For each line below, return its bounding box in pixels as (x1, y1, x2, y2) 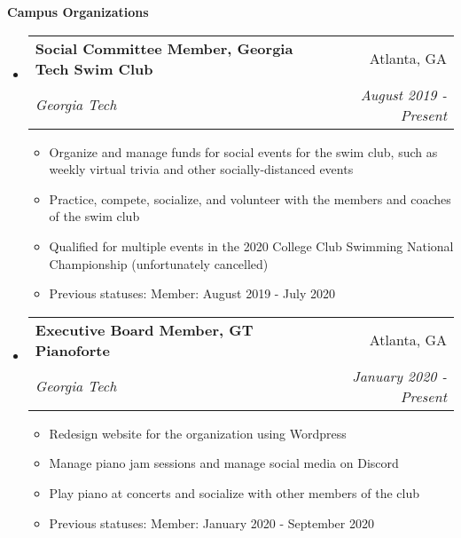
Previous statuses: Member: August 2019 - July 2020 (49, 284, 336, 303)
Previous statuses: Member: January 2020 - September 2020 (49, 513, 374, 532)
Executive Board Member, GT (35, 319, 254, 340)
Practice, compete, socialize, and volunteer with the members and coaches (49, 189, 451, 208)
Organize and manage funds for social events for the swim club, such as (49, 142, 438, 161)
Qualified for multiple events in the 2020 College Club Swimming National (49, 236, 454, 255)
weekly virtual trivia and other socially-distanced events (49, 160, 354, 178)
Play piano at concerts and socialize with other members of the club (49, 483, 420, 502)
